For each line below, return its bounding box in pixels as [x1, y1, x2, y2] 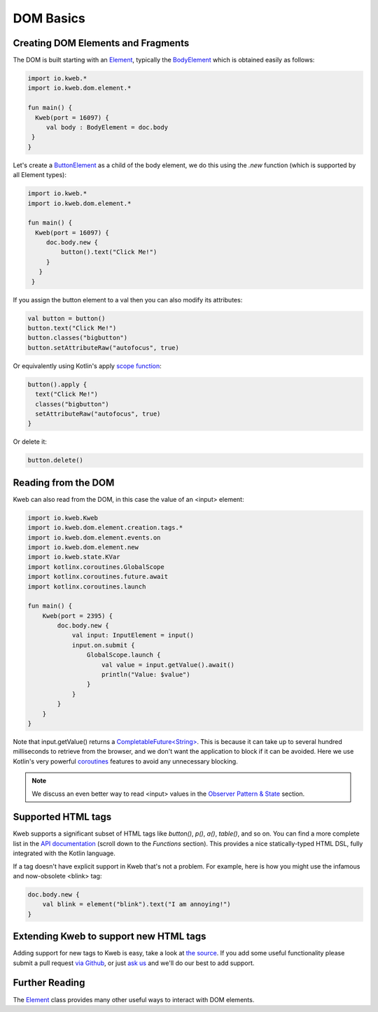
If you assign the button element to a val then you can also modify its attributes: [13, 295, 243, 304]
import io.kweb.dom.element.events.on [27, 533, 161, 542]
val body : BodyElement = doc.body [45, 123, 168, 131]
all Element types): [13, 171, 66, 179]
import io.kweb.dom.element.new [27, 543, 139, 551]
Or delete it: [13, 437, 47, 446]
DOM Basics [13, 10, 85, 26]
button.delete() [27, 456, 84, 465]
